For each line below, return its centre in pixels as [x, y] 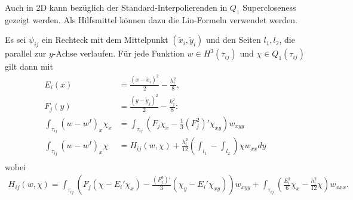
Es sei [16, 40]
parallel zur [26, 53]
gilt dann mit [29, 66]
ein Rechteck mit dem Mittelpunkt [105, 40]
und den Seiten [234, 40]
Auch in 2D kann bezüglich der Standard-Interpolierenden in [116, 7]
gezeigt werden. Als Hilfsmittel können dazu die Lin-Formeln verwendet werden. [151, 19]
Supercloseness [269, 7]
